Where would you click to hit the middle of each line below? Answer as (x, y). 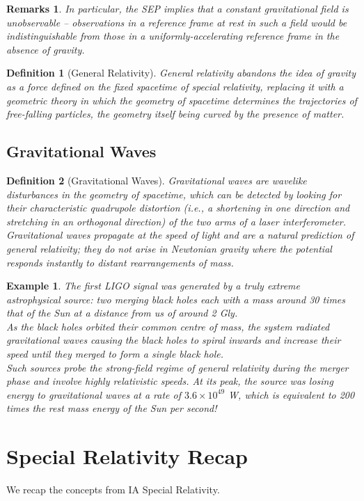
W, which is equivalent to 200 (292, 394)
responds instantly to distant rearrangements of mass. (120, 262)
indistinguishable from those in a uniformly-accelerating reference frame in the (173, 36)
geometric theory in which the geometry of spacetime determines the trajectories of (182, 100)
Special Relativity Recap (127, 456)
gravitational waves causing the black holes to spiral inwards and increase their (174, 340)
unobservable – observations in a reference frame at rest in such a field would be (177, 22)
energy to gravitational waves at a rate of (94, 394)
